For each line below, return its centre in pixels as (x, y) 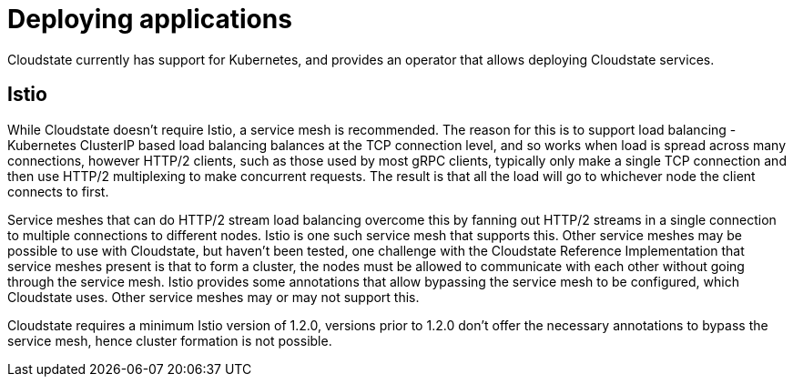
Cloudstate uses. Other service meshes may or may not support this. (213, 297)
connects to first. (58, 191)
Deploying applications (150, 19)
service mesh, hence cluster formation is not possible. (170, 340)
